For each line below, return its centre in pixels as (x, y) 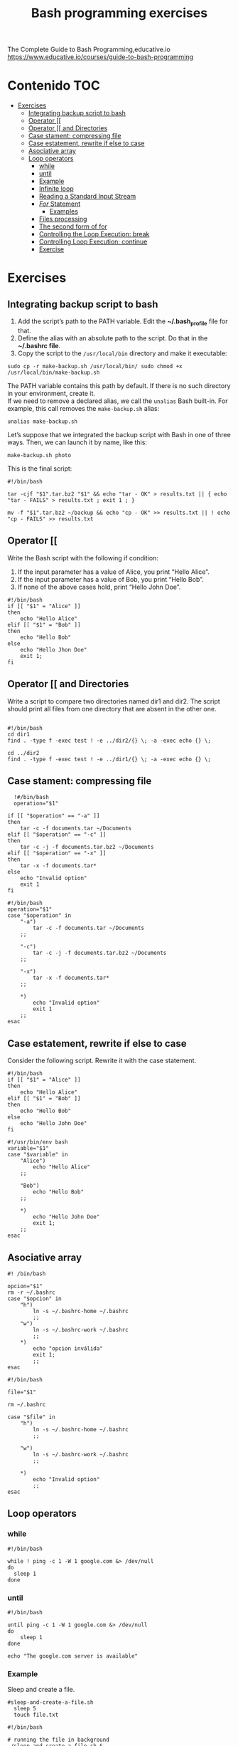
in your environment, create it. (52, 393)
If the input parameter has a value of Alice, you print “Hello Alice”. (113, 572)
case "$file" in (31, 1417)
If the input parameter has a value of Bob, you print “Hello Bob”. (110, 579)
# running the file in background (59, 1740)
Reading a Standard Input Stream (87, 197)
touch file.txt (36, 1715)
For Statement (60, 204)
